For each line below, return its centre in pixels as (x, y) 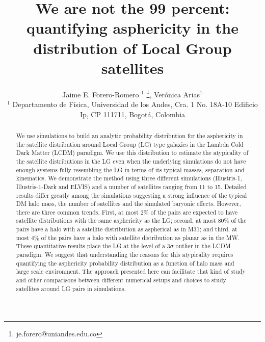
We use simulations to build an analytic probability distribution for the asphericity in (129, 135)
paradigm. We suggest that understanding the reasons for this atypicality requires (125, 255)
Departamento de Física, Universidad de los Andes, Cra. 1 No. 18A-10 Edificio (135, 104)
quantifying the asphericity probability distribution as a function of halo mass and (125, 263)
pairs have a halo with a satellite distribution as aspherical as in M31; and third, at (127, 229)
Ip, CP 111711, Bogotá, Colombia (132, 114)
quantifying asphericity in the (132, 28)
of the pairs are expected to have (194, 212)
